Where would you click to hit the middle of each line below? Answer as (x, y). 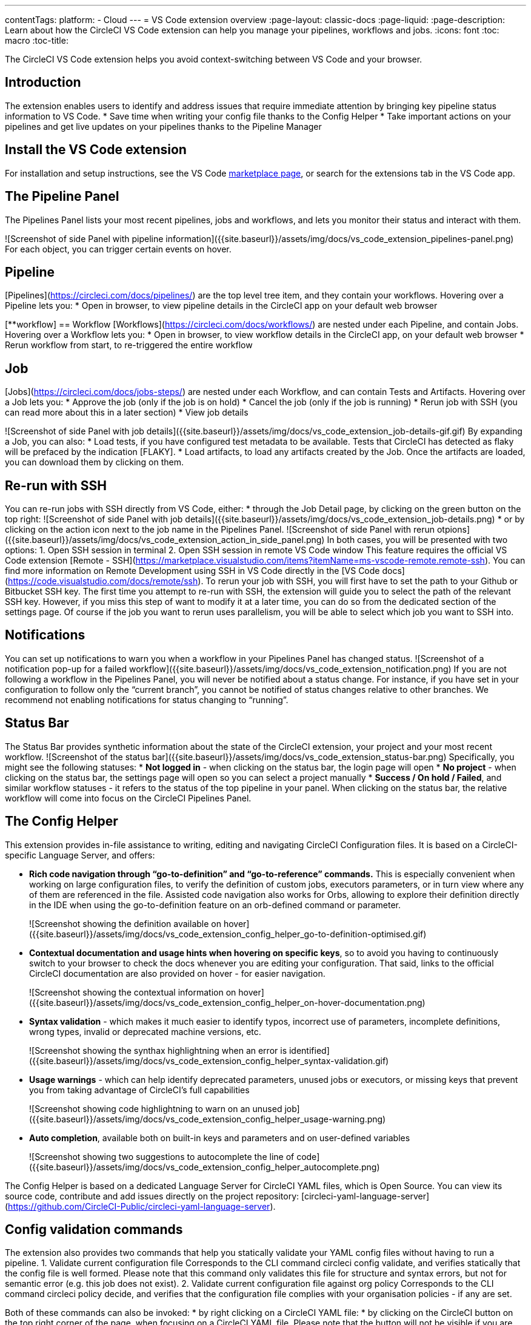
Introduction (43, 83)
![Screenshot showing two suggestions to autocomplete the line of (162, 1156)
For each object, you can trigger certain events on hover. (118, 249)
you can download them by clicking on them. (95, 462)
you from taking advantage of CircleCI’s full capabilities (139, 1090)
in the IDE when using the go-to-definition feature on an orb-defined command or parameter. (215, 905)
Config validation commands (94, 1230)
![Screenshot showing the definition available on (125, 923)
